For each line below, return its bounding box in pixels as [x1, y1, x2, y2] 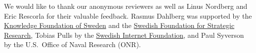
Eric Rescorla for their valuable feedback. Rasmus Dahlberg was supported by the [4, 10, 252, 21]
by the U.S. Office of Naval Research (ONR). [4, 39, 141, 50]
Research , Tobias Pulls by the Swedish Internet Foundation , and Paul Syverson [4, 29, 244, 40]
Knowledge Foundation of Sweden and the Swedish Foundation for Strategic [4, 20, 235, 30]
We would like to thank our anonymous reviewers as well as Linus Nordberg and [4, 1, 248, 11]
